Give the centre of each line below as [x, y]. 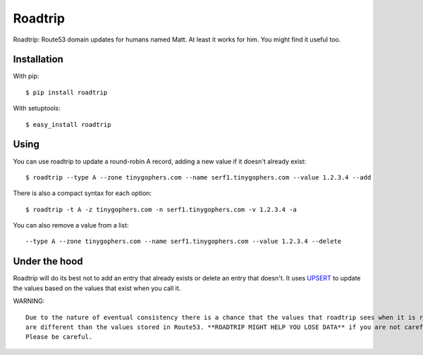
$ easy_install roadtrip [68, 124]
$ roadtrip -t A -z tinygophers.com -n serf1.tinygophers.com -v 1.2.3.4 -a [161, 209]
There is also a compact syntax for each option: [82, 193]
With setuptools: [37, 108]
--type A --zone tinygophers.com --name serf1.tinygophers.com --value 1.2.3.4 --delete [184, 242]
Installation [38, 60]
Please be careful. [59, 337]
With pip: [26, 76]
